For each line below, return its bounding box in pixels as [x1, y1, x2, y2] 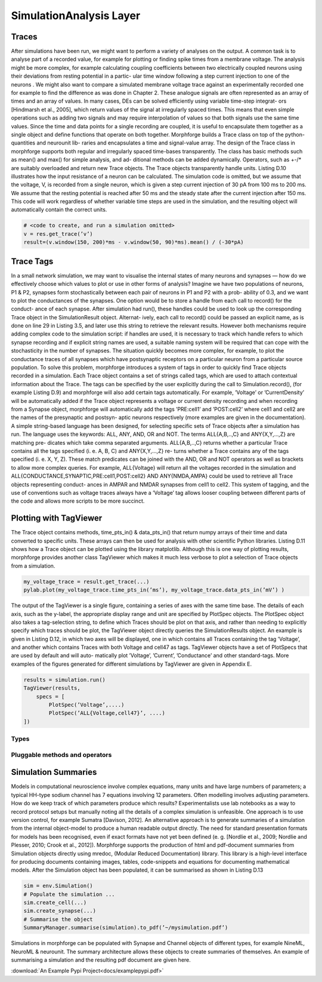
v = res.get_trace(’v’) [23, 230, 94, 237]
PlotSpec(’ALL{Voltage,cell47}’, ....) [48, 710, 165, 716]
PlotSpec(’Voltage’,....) [48, 701, 125, 709]
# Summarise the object [23, 916, 94, 922]
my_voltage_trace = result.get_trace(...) [23, 578, 150, 585]
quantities [11, 139, 36, 146]
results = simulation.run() [23, 676, 106, 683]
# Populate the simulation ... [23, 891, 116, 898]
